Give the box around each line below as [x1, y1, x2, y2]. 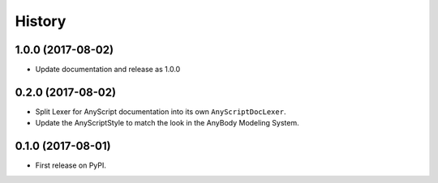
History [15, 12, 67, 30]
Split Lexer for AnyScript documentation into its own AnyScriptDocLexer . [35, 106, 286, 117]
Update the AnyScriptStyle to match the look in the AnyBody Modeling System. [35, 118, 299, 128]
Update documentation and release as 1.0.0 [35, 65, 181, 74]
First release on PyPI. [35, 160, 107, 170]
